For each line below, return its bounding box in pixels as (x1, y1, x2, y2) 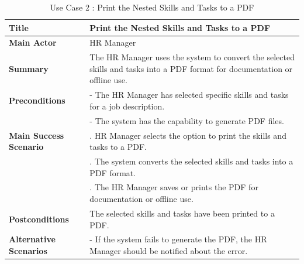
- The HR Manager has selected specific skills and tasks (89, 88, 289, 101)
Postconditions (9, 212, 69, 225)
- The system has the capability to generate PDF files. (89, 114, 284, 126)
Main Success (9, 129, 64, 141)
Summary (9, 62, 49, 74)
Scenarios (9, 244, 47, 256)
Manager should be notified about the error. (89, 244, 248, 256)
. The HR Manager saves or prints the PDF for (89, 181, 258, 193)
